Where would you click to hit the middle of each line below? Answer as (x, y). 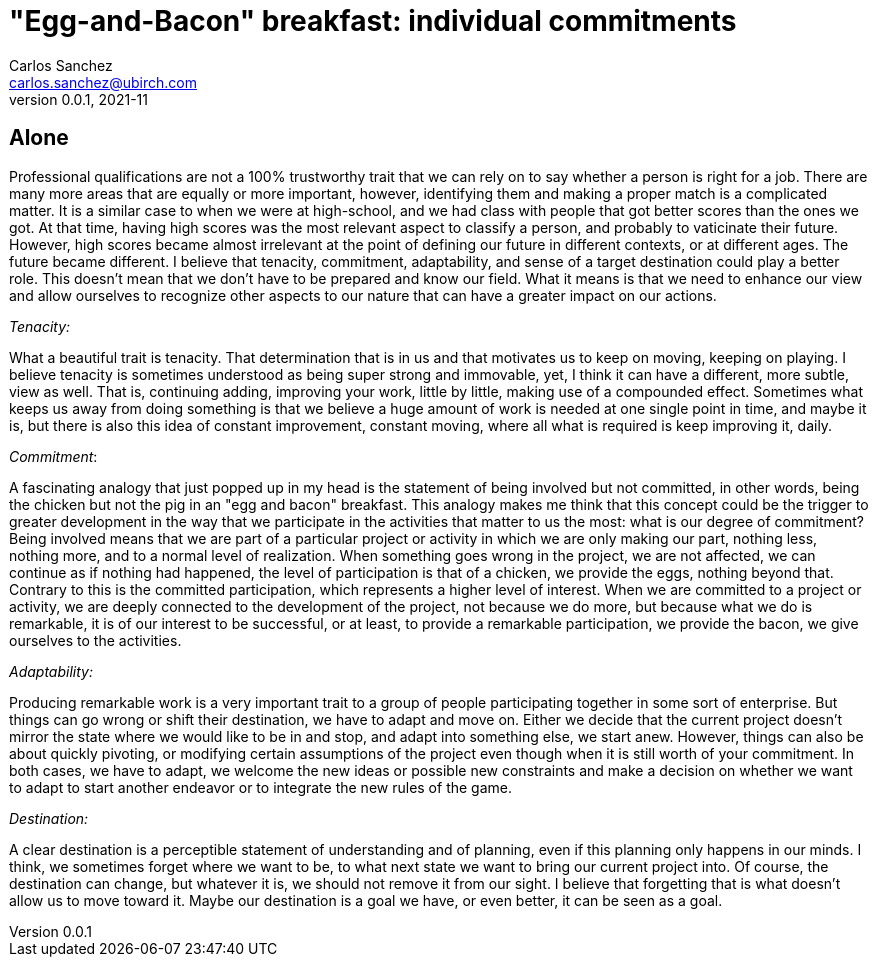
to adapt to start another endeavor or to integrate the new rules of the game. (261, 787)
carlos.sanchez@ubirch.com (103, 82)
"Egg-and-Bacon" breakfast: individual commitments (373, 21)
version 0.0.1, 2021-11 (78, 99)
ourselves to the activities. (95, 640)
